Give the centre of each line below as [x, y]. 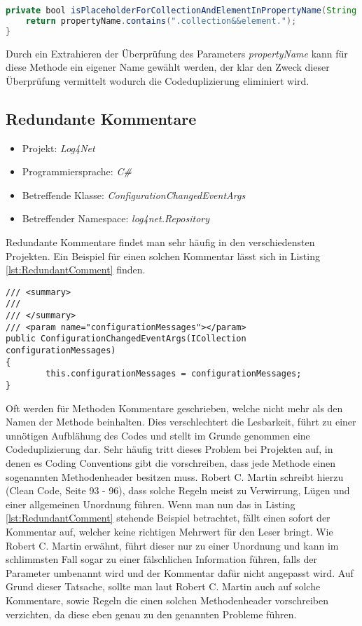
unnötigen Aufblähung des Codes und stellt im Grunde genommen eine [158, 435]
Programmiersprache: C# [77, 171]
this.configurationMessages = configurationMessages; [174, 374]
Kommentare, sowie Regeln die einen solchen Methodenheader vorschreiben [167, 600]
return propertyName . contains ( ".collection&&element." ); [161, 21]
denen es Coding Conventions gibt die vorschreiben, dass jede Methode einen [171, 463]
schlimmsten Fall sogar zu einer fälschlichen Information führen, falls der [161, 559]
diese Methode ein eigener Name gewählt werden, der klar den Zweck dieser [168, 67]
